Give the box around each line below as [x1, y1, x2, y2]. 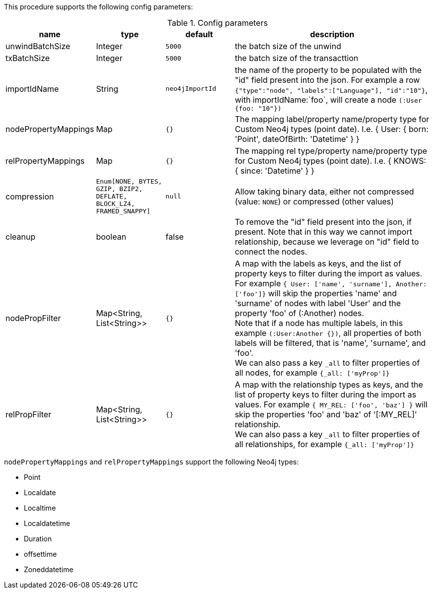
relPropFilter [5, 409, 52, 419]
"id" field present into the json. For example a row [234, 75, 420, 85]
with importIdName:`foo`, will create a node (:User [234, 95, 422, 105]
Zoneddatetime [24, 565, 73, 574]
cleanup [5, 232, 36, 242]
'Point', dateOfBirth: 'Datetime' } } [234, 134, 360, 144]
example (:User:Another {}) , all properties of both [234, 328, 422, 338]
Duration [24, 534, 52, 543]
